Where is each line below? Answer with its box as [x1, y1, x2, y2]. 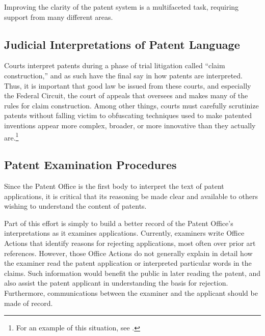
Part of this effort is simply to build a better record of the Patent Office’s [4, 217, 233, 228]
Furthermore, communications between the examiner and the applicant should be [4, 287, 258, 298]
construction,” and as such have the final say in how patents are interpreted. [4, 70, 243, 80]
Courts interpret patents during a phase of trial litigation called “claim [4, 60, 225, 71]
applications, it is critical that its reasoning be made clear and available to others [4, 190, 258, 201]
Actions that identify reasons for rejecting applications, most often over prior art [4, 237, 256, 248]
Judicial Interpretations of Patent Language [4, 36, 240, 52]
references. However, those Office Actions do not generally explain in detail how [4, 247, 253, 258]
